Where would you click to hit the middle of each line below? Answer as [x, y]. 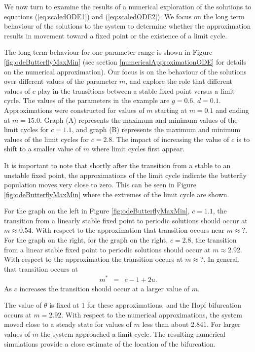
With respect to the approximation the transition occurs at [93, 259]
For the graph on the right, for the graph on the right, [86, 240]
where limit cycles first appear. [138, 149]
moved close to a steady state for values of [68, 324]
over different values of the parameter [61, 81]
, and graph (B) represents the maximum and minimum [156, 129]
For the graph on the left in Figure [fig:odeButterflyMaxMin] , [97, 211]
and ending [232, 110]
